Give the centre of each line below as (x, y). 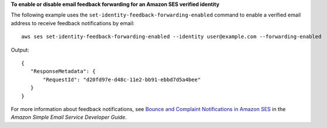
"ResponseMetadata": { (63, 71)
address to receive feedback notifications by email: (73, 23)
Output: (20, 50)
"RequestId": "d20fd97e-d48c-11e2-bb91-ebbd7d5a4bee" (122, 79)
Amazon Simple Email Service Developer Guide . (69, 117)
